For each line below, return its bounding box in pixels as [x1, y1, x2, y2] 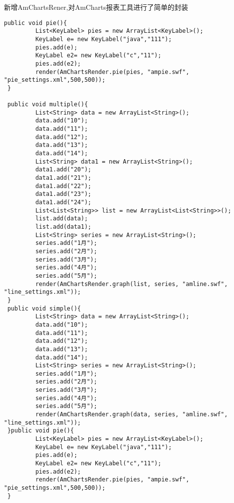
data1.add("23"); [35, 191, 91, 198]
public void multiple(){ [7, 101, 88, 108]
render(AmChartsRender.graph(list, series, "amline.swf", [35, 280, 228, 287]
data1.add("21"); [35, 174, 91, 182]
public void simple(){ [7, 305, 81, 312]
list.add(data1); [35, 223, 91, 230]
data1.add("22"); [35, 182, 91, 190]
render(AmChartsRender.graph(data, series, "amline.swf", [35, 411, 228, 418]
